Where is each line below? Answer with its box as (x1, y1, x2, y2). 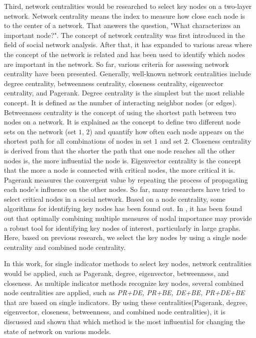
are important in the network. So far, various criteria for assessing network (4, 59, 229, 69)
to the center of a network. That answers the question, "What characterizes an (4, 20, 241, 31)
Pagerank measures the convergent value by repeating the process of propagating (4, 174, 248, 184)
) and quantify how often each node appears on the (90, 126, 244, 136)
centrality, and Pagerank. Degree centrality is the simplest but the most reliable (4, 88, 245, 98)
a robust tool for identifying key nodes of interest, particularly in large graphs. (4, 222, 241, 233)
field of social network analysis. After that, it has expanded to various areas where (4, 39, 252, 50)
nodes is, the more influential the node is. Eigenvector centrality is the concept (4, 155, 241, 165)
